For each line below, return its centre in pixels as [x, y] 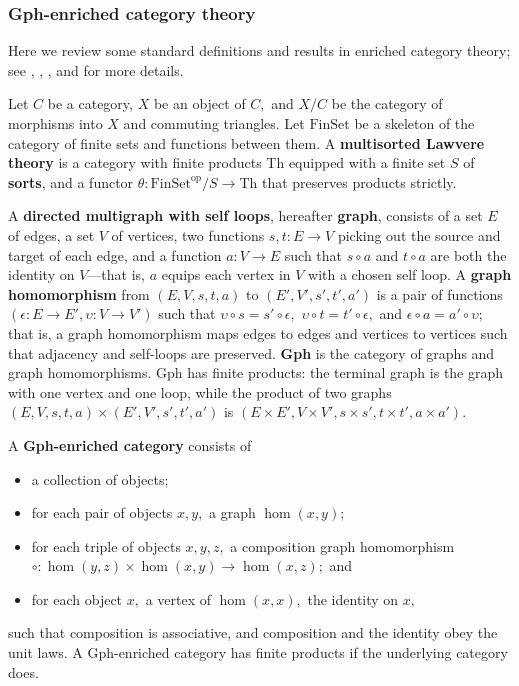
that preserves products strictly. [359, 181]
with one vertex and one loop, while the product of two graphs [200, 391]
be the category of [387, 103]
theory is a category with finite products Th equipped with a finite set [227, 162]
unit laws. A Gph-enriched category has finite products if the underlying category [258, 652]
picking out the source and [419, 234]
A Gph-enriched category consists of [130, 444]
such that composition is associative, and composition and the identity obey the [253, 632]
